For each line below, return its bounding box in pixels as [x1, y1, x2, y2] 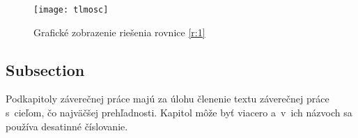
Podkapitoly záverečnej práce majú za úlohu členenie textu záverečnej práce [6, 91, 329, 106]
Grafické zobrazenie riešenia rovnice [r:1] [33, 24, 205, 39]
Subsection [6, 59, 85, 80]
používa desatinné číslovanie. [6, 118, 128, 133]
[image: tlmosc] [33, 5, 109, 15]
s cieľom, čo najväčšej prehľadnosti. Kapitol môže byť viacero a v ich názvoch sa [6, 105, 352, 120]
